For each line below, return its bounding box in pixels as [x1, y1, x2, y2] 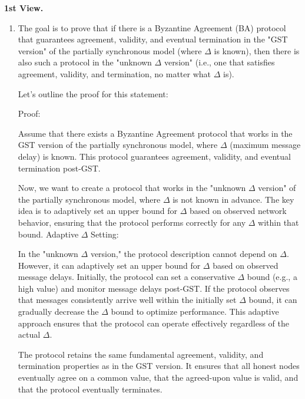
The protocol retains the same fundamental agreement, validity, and [18, 348, 264, 360]
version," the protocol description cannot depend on [90, 248, 277, 260]
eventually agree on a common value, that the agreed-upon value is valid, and [18, 371, 299, 384]
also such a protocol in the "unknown [18, 56, 152, 68]
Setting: [91, 227, 119, 240]
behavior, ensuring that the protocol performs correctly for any [18, 216, 246, 228]
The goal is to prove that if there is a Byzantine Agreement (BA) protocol [18, 21, 286, 34]
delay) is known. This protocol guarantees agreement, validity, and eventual [18, 150, 291, 162]
